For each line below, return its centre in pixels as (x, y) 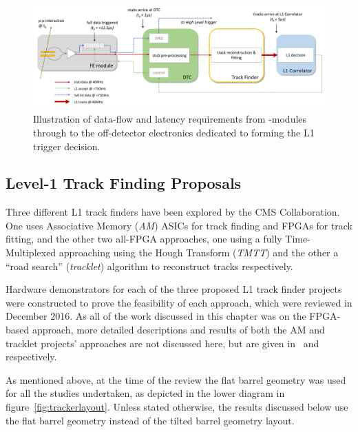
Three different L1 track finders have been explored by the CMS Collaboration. (173, 212)
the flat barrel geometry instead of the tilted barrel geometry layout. (150, 420)
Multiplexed (31, 253)
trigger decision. (67, 146)
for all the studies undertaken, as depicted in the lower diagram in (145, 393)
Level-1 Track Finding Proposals (124, 183)
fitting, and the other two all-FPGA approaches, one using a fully (144, 239)
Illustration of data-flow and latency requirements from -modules (170, 119)
